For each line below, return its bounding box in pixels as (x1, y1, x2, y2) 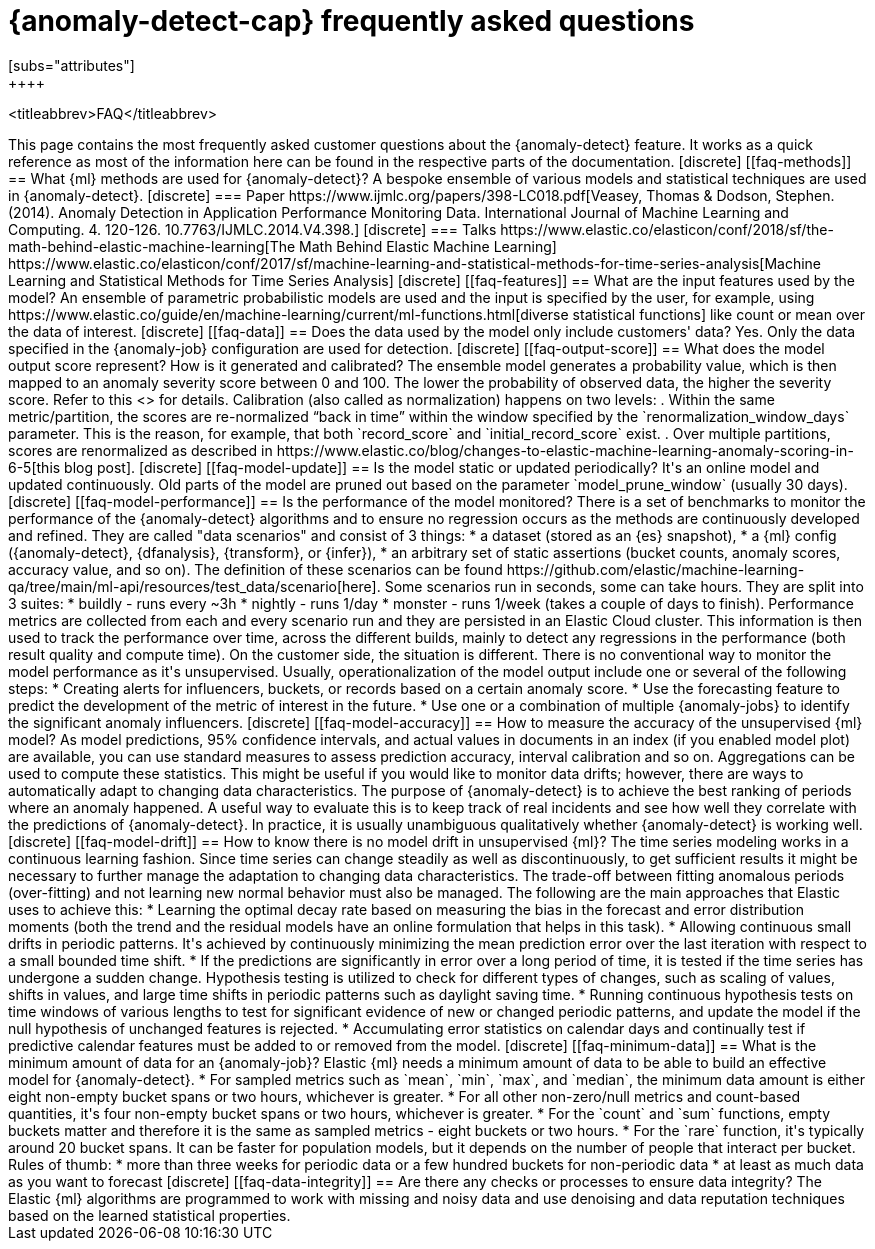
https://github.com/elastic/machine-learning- (506, 560, 805, 578)
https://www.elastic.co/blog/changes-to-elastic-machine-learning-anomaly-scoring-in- (276, 441, 854, 459)
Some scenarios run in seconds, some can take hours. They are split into (384, 577, 864, 595)
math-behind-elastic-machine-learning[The (8, 237, 296, 255)
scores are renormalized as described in (8, 441, 273, 459)
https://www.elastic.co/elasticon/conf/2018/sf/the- (500, 220, 834, 238)
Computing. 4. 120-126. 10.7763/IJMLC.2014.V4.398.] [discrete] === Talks (8, 220, 497, 238)
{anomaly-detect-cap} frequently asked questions (8, 4, 695, 38)
